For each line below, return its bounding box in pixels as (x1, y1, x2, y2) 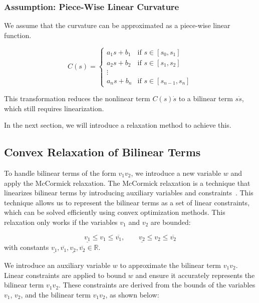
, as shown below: (105, 289, 159, 299)
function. (4, 30, 32, 40)
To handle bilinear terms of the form (4, 168, 116, 178)
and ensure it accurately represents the (135, 269, 255, 280)
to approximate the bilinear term (120, 259, 221, 270)
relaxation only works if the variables (4, 216, 118, 227)
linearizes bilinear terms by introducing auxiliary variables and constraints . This (4, 187, 253, 198)
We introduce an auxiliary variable (4, 259, 111, 270)
